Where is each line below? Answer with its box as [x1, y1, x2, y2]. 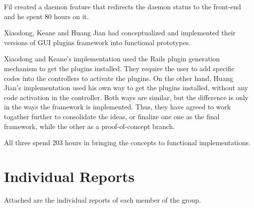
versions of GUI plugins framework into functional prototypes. [4, 37, 191, 47]
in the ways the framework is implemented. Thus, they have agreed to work [4, 102, 231, 112]
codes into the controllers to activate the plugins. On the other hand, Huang [4, 73, 233, 83]
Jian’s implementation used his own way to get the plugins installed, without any [4, 82, 248, 93]
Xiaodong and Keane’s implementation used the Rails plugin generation [4, 53, 220, 64]
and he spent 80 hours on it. [4, 11, 89, 21]
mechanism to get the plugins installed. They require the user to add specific [4, 63, 235, 73]
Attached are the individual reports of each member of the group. [4, 194, 201, 205]
